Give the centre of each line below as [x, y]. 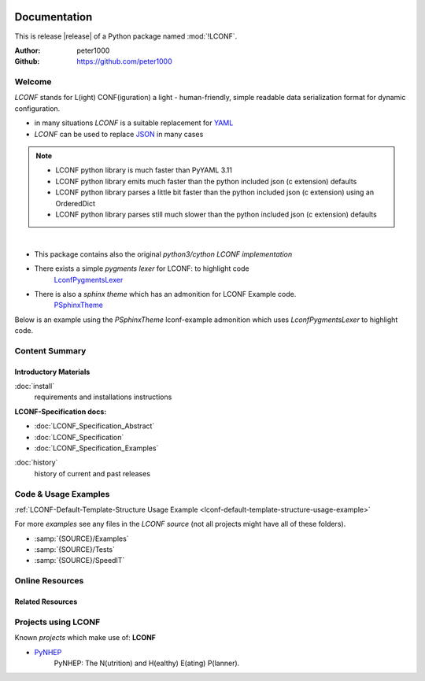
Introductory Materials [52, 372]
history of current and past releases [92, 473]
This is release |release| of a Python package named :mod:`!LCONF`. [126, 36]
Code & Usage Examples [62, 494]
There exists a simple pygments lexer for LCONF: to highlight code [142, 268]
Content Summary [50, 350]
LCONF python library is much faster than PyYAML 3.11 [144, 170]
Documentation [54, 17]
